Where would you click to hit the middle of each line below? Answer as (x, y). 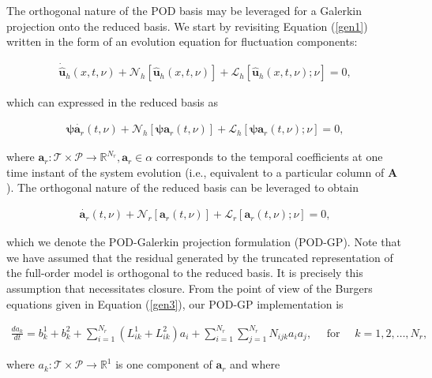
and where (255, 364)
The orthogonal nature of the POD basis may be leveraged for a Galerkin (184, 10)
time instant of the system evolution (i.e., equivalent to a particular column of (195, 172)
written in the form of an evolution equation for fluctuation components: (182, 41)
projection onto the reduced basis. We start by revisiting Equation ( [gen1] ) (187, 26)
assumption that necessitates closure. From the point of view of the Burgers (190, 288)
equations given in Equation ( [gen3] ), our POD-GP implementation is (175, 303)
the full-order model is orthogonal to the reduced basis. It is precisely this (185, 273)
